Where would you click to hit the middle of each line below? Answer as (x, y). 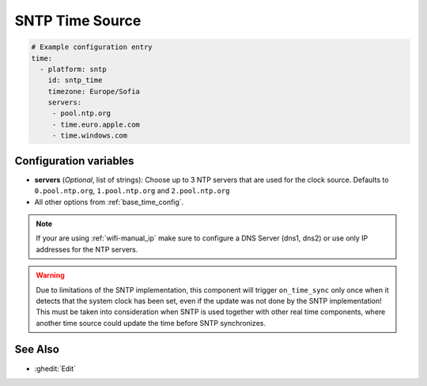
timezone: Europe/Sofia (94, 91)
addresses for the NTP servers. (87, 249)
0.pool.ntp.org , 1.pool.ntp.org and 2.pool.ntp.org (132, 191)
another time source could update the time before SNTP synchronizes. (151, 323)
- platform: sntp (73, 69)
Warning (50, 275)
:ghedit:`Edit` (55, 369)
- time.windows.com (90, 136)
